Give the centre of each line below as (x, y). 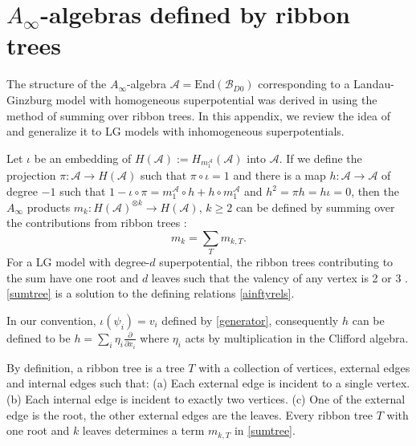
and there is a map (279, 175)
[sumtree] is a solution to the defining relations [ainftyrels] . (151, 293)
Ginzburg (29, 99)
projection (31, 175)
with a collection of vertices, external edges (304, 367)
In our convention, (51, 320)
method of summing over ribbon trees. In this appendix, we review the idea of (198, 115)
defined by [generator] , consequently (250, 320)
